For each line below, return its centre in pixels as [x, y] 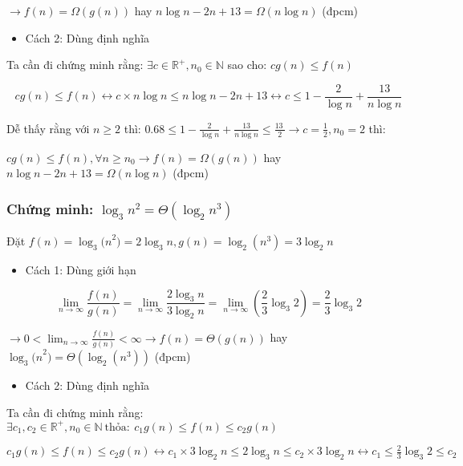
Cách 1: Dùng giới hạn [81, 270]
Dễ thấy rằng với [48, 128]
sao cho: [247, 65]
